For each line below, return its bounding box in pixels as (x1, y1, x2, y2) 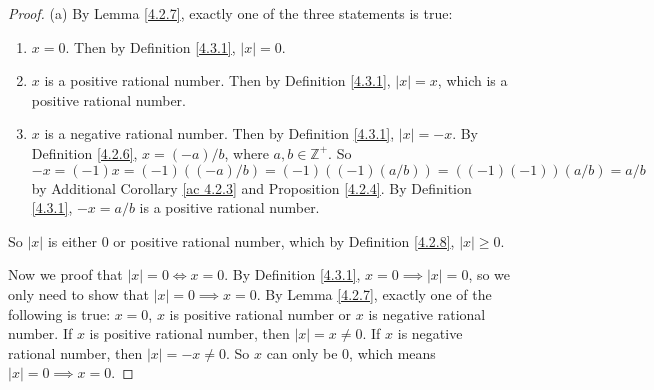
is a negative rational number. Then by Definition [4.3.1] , (44, 123, 395, 144)
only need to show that (8, 283, 149, 304)
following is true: (8, 303, 111, 324)
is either (47, 230, 98, 251)
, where (224, 142, 269, 163)
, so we (468, 264, 511, 285)
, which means (349, 342, 436, 363)
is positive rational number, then (89, 323, 290, 344)
